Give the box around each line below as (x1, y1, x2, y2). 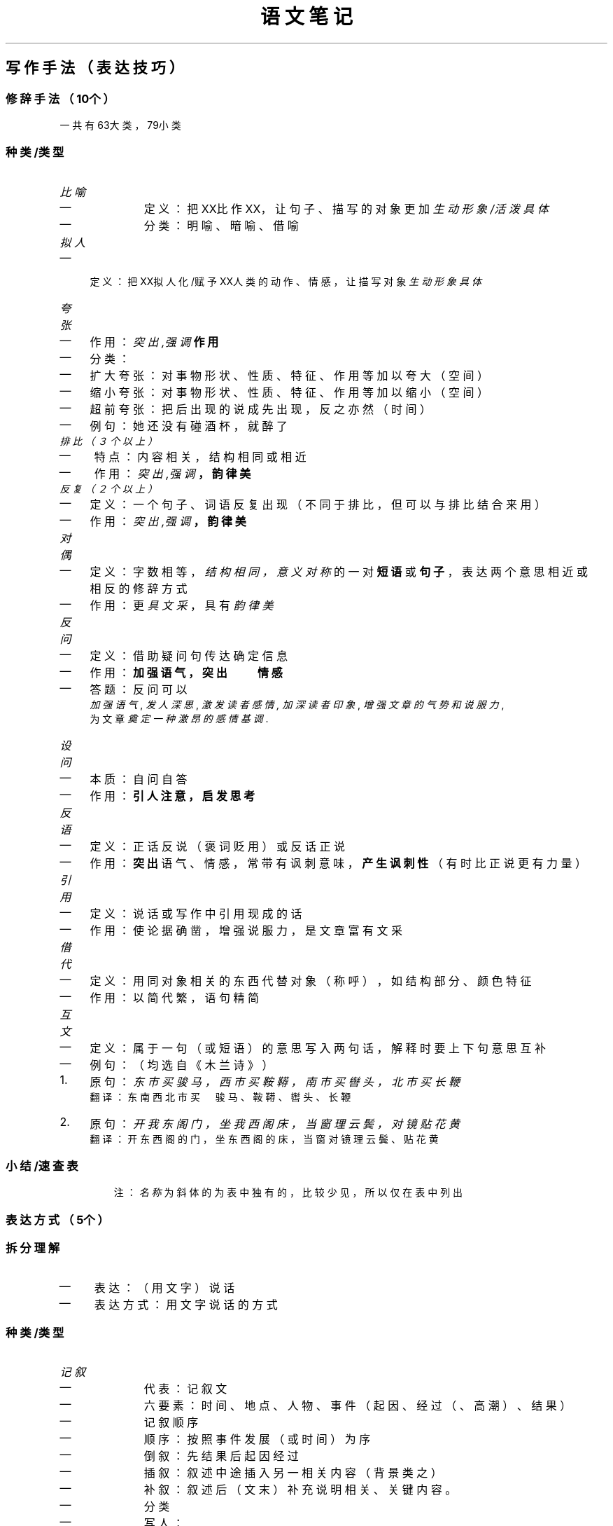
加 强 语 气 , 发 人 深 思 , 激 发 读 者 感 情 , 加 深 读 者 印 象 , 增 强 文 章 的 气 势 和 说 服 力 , (90, 698, 505, 710)
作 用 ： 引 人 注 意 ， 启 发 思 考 (90, 788, 255, 803)
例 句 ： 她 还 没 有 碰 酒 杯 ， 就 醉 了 (90, 418, 288, 433)
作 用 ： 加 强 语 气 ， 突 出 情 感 (90, 665, 283, 680)
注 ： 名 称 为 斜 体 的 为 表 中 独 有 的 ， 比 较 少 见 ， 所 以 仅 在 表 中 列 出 (113, 1186, 463, 1199)
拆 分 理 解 (6, 1241, 60, 1256)
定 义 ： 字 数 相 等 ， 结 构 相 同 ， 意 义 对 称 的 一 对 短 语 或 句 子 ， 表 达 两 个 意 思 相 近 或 (90, 564, 589, 579)
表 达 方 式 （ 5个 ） (6, 1212, 109, 1227)
